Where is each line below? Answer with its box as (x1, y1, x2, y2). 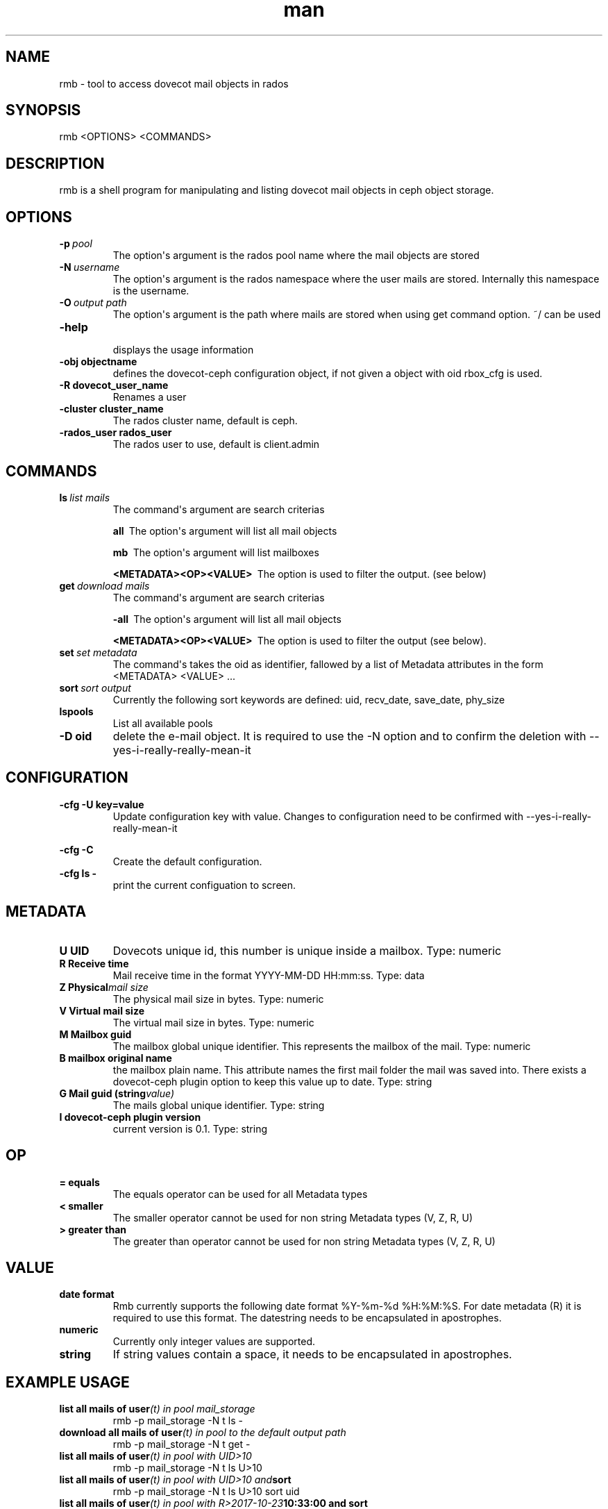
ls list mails (59, 491, 110, 503)
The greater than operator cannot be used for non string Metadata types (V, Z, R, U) (112, 1235, 496, 1247)
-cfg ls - (59, 867, 97, 879)
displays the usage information (112, 344, 254, 356)
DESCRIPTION (6, 154, 105, 172)
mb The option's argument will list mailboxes (112, 546, 319, 558)
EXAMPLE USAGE (6, 1373, 130, 1391)
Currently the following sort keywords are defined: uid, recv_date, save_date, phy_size (112, 693, 505, 706)
